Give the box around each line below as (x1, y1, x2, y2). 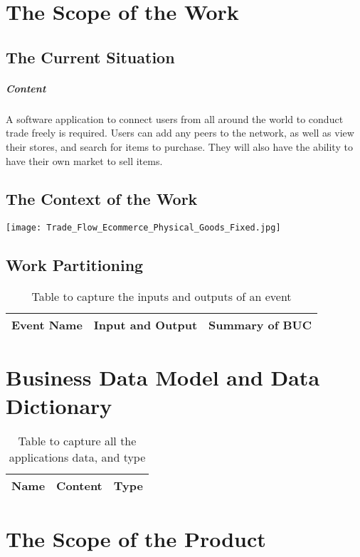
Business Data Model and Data (6, 363, 320, 392)
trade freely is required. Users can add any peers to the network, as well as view (6, 125, 354, 140)
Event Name (11, 317, 83, 334)
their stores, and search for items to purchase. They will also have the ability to (6, 139, 353, 154)
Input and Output (93, 317, 198, 334)
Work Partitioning (6, 254, 144, 276)
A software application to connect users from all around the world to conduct (6, 111, 344, 126)
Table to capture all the (18, 433, 137, 450)
